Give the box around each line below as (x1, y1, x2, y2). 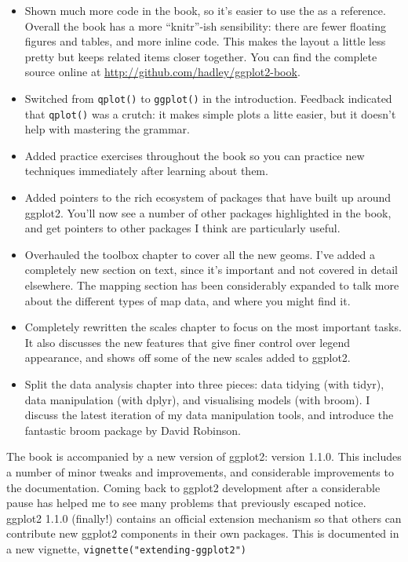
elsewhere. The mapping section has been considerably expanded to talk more (24, 277, 399, 294)
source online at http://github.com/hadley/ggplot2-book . (24, 64, 301, 80)
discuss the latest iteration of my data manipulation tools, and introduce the (24, 407, 394, 423)
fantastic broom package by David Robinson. (24, 421, 241, 438)
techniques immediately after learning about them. (24, 162, 268, 179)
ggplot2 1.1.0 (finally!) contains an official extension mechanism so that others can (6, 509, 402, 526)
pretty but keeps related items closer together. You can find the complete (24, 48, 377, 64)
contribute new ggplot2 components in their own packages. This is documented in (6, 525, 399, 542)
